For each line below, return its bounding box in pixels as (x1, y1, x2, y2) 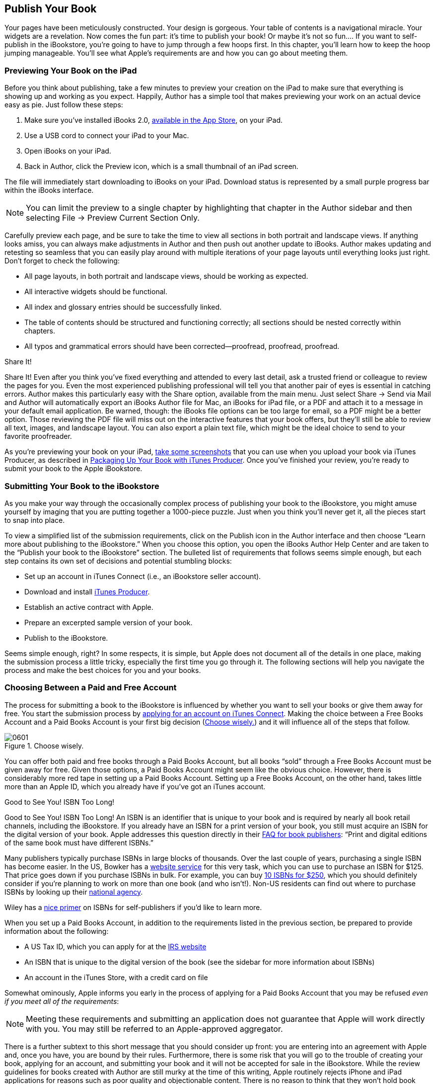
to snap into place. (4, 515, 65, 524)
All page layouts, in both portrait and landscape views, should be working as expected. (24, 272, 308, 281)
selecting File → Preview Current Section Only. (26, 213, 200, 223)
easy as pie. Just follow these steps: (4, 100, 123, 109)
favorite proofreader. (4, 432, 72, 441)
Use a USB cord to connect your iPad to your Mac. (24, 131, 189, 140)
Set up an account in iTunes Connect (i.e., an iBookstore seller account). (24, 572, 261, 581)
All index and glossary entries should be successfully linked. (24, 303, 222, 312)
